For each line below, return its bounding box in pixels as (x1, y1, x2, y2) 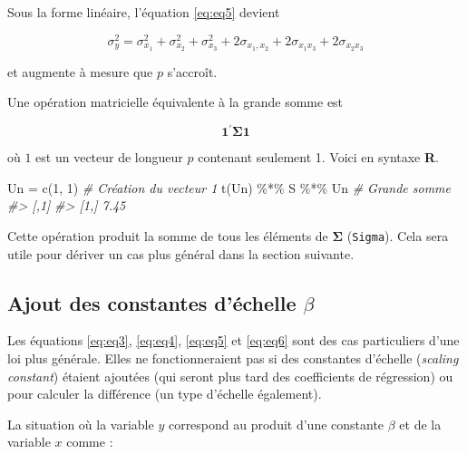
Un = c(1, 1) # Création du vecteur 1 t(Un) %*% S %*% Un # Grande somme (7, 178, 452, 197)
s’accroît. (167, 62, 218, 81)
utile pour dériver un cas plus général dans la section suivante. (7, 244, 355, 263)
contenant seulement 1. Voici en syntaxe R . (198, 148, 439, 167)
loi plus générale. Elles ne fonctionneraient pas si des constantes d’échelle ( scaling (7, 349, 459, 368)
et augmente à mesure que (7, 62, 153, 81)
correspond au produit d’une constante (168, 414, 384, 433)
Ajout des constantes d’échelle (7, 288, 297, 316)
